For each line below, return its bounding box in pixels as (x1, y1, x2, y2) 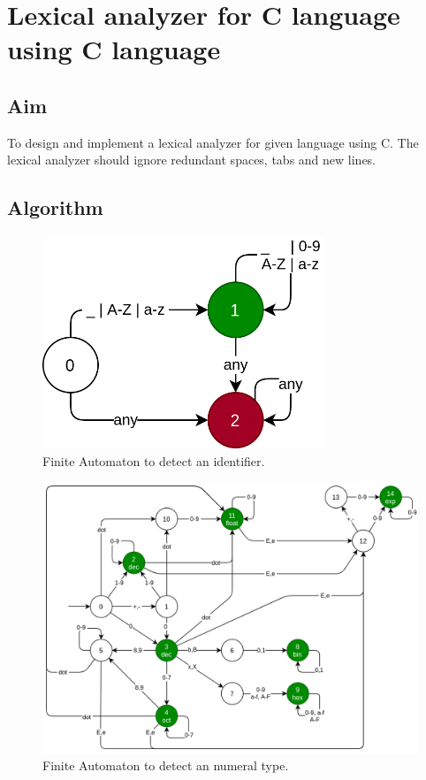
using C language (7, 31, 221, 67)
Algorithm (7, 194, 103, 221)
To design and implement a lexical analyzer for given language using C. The (7, 133, 419, 151)
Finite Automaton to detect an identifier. (42, 451, 265, 470)
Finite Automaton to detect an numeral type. (42, 756, 289, 775)
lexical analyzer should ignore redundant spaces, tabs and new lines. (7, 150, 377, 169)
